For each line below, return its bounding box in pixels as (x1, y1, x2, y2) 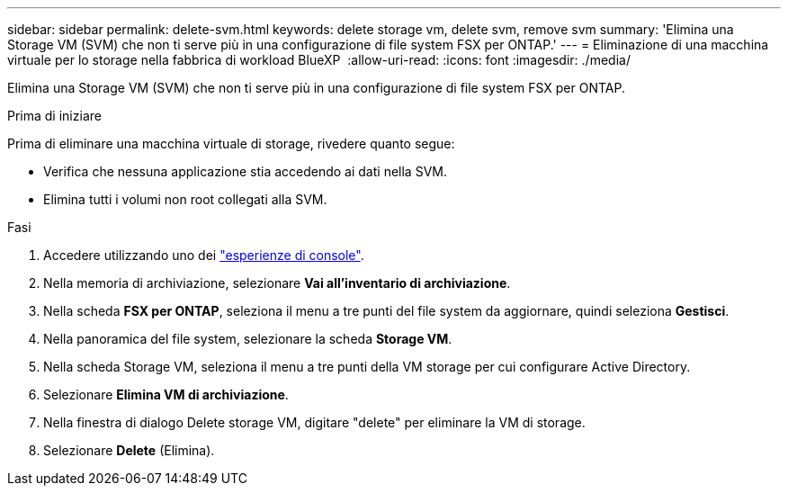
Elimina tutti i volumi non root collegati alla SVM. (43, 192, 327, 207)
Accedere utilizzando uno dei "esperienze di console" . (43, 247, 364, 263)
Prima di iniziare (7, 108, 102, 123)
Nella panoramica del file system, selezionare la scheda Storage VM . (43, 331, 452, 346)
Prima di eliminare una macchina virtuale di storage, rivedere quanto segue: (7, 136, 455, 151)
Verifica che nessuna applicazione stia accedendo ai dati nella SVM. (43, 164, 447, 179)
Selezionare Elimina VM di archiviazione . (43, 387, 289, 402)
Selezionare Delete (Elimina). (43, 443, 215, 458)
